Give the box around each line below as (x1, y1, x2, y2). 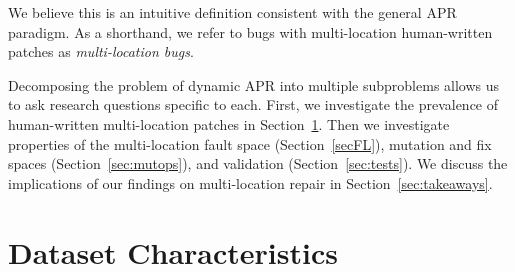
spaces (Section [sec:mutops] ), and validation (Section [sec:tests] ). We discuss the (8, 153, 508, 174)
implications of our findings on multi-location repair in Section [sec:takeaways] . (8, 172, 493, 193)
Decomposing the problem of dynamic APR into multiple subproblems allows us (8, 74, 500, 95)
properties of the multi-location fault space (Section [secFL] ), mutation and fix (8, 133, 492, 154)
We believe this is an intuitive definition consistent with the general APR (8, 2, 457, 22)
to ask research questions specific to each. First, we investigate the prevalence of (8, 94, 499, 115)
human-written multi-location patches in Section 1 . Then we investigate (8, 113, 450, 134)
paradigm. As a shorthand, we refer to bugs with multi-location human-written (8, 21, 493, 42)
